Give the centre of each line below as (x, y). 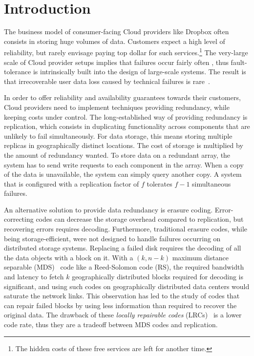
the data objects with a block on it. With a (69, 257)
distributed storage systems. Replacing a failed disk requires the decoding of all (123, 248)
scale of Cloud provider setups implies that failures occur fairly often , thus (116, 62)
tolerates (159, 183)
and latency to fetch (34, 277)
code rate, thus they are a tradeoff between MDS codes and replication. (111, 324)
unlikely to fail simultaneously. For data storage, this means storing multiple (118, 136)
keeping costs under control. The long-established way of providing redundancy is (126, 116)
